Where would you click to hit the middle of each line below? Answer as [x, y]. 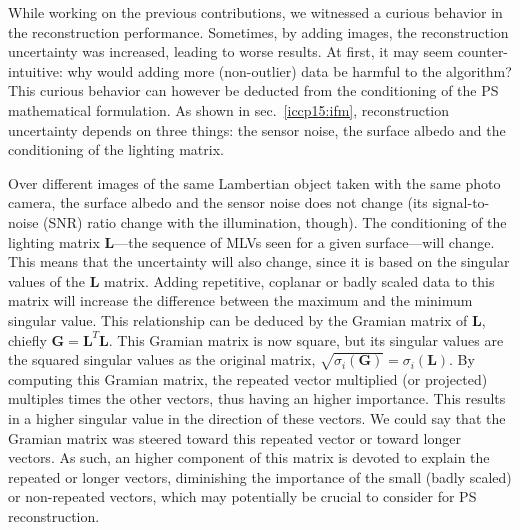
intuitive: [35, 70]
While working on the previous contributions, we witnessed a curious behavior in [255, 12]
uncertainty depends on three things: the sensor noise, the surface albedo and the [257, 129]
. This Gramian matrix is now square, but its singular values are [306, 339]
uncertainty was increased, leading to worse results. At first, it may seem [231, 51]
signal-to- [461, 202]
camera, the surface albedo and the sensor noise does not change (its [218, 202]
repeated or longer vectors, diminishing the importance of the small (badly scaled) [260, 476]
